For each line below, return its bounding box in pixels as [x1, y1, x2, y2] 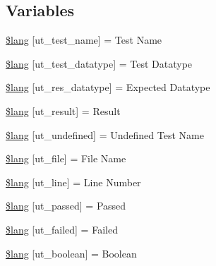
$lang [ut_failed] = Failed [6, 222, 118, 236]
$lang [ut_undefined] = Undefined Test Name [6, 127, 204, 142]
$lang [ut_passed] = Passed [6, 198, 126, 213]
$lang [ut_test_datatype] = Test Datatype [6, 56, 193, 71]
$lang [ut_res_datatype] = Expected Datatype [6, 80, 210, 95]
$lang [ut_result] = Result [6, 103, 121, 118]
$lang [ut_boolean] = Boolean [6, 246, 137, 260]
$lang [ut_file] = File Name [6, 151, 126, 166]
